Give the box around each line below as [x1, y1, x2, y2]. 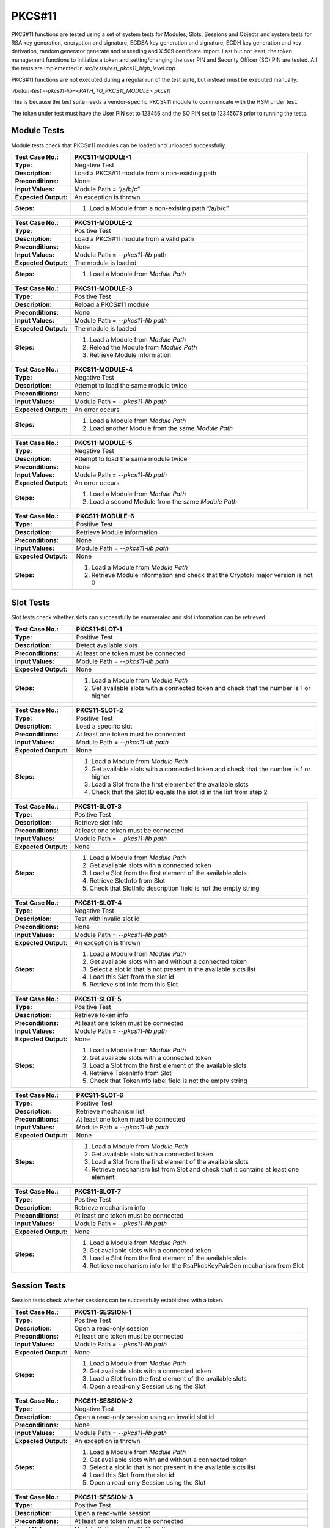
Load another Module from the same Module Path [89, 424, 233, 432]
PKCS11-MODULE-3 [74, 284, 133, 293]
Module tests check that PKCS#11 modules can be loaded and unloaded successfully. [11, 141, 227, 149]
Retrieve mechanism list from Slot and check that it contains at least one [91, 1165, 299, 1174]
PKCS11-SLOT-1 [76, 625, 122, 633]
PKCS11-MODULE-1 [74, 153, 131, 161]
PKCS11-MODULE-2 [74, 218, 133, 227]
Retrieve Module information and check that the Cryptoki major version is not [91, 570, 313, 579]
